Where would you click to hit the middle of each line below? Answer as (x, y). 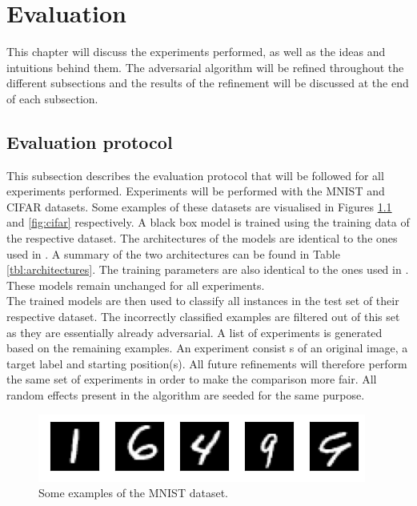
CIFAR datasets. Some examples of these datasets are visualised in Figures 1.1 (199, 206)
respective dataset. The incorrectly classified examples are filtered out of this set (203, 317)
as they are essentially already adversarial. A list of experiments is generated (194, 332)
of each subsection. (52, 98)
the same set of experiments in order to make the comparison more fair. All (192, 379)
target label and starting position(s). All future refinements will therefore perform (207, 363)
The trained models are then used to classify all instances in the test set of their (203, 301)
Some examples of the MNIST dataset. (133, 493)
